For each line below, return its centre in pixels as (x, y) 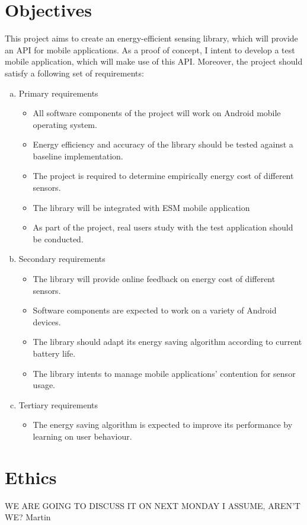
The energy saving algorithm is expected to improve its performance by (163, 425)
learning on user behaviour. (82, 436)
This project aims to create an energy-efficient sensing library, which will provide (151, 38)
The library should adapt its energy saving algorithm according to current (167, 342)
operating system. (65, 124)
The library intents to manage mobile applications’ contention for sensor (164, 373)
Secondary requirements (62, 259)
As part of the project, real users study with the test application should (163, 227)
